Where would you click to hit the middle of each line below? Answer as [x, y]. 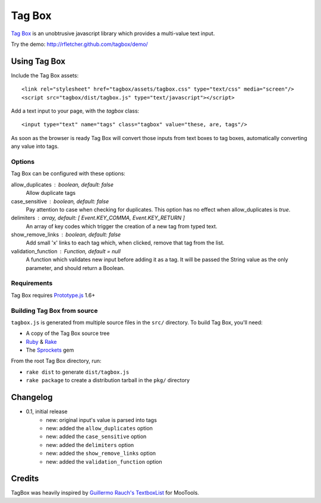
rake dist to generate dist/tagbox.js [78, 372]
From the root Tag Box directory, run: [56, 361]
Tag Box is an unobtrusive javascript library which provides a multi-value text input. [113, 33]
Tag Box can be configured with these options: [68, 173]
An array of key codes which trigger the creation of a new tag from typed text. [122, 226]
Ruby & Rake [41, 341]
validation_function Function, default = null [66, 251]
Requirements [32, 283]
